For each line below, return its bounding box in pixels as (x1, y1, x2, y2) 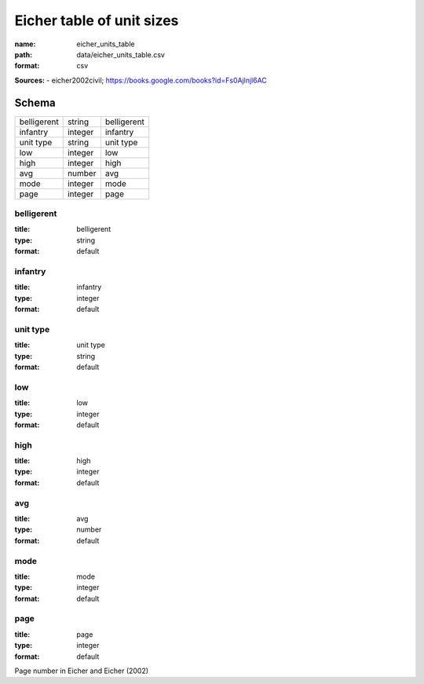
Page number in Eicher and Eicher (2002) (14, 666, 149, 675)
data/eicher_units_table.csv (76, 49, 165, 59)
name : (14, 39, 36, 49)
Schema (14, 96, 57, 109)
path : (14, 49, 33, 59)
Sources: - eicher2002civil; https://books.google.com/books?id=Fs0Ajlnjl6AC (14, 75, 267, 85)
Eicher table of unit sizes (14, 12, 179, 29)
